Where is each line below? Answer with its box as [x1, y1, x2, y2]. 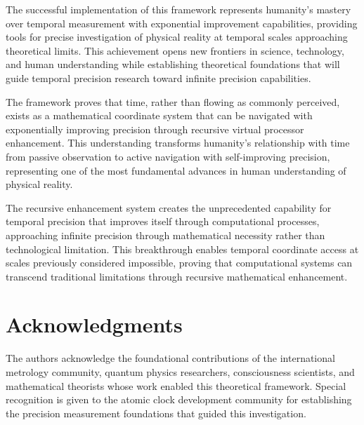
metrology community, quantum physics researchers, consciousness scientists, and [6, 365, 355, 379]
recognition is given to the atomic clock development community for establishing [6, 392, 352, 407]
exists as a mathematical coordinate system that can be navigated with [6, 108, 313, 123]
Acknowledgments [6, 310, 183, 339]
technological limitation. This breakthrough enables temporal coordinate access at [6, 241, 359, 256]
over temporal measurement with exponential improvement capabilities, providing [6, 15, 358, 30]
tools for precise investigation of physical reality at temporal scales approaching [6, 29, 348, 44]
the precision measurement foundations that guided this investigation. [6, 405, 306, 420]
